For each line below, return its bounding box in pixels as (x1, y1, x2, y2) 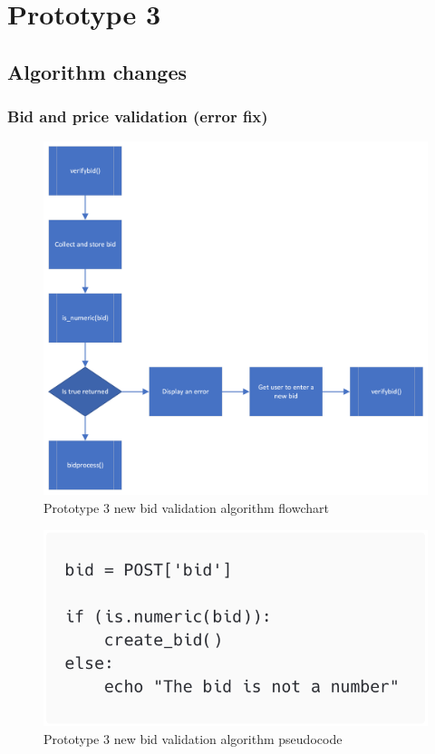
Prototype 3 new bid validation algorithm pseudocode (43, 729, 343, 748)
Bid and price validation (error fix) (7, 105, 268, 128)
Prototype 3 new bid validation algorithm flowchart (43, 498, 329, 517)
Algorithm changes (7, 57, 188, 85)
